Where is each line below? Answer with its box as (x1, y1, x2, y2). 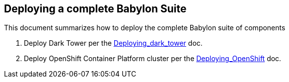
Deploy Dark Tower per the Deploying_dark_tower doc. (24, 39, 203, 48)
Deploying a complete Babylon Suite (4, 2, 187, 15)
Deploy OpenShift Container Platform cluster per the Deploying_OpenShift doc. (24, 54, 282, 63)
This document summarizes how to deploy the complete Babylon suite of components (4, 23, 286, 32)
